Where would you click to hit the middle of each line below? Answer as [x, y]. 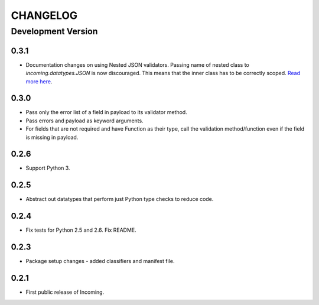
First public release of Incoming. [65, 292]
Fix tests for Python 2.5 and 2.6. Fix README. [81, 230]
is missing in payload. [52, 137]
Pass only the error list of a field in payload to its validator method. [106, 112]
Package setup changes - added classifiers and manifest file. [100, 261]
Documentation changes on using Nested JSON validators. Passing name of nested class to [137, 64]
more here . [39, 81]
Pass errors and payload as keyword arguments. [85, 121]
